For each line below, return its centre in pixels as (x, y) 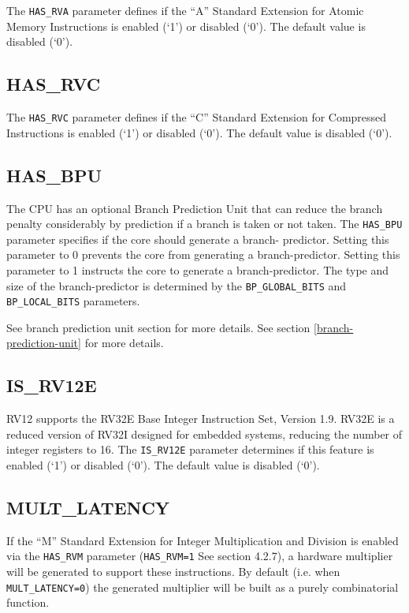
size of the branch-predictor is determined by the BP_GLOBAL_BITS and (177, 285)
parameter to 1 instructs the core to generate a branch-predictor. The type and (198, 269)
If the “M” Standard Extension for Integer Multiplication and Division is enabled (203, 540)
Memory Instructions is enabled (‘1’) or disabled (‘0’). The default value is (186, 26)
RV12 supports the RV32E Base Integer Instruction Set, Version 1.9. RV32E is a (201, 419)
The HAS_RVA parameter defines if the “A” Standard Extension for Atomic (185, 10)
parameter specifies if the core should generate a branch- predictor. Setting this (198, 239)
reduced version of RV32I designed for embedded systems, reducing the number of (204, 434)
